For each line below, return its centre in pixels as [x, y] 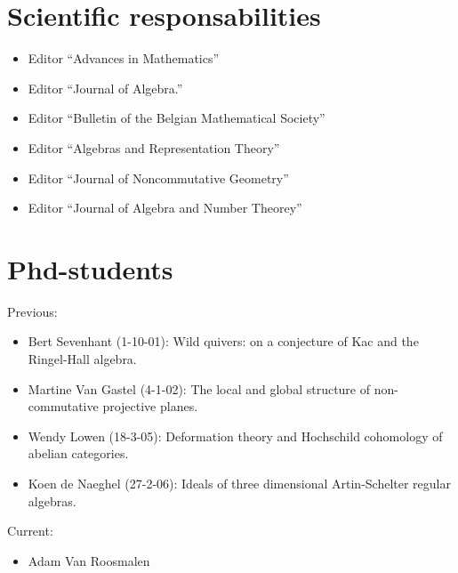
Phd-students [90, 268]
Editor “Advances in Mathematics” [124, 58]
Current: [30, 531]
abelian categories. [78, 453]
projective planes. [150, 406]
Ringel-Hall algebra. [82, 359]
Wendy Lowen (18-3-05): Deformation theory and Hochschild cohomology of [235, 436]
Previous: [32, 311]
